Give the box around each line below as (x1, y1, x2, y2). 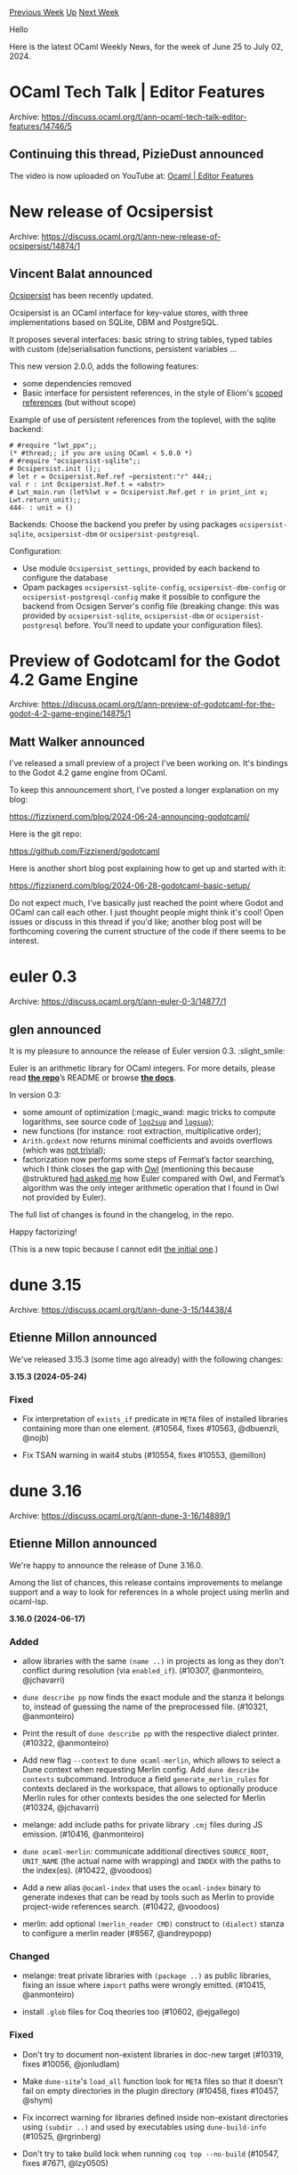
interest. (9, 935, 40, 946)
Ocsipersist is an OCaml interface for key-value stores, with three (9, 307, 249, 318)
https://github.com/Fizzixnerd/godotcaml (9, 846, 160, 857)
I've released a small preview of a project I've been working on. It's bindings (9, 758, 288, 769)
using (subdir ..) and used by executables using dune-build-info (21, 2122, 267, 2132)
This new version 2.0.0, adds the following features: (9, 361, 199, 371)
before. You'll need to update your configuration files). (64, 619, 264, 630)
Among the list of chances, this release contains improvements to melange (9, 1576, 283, 1587)
